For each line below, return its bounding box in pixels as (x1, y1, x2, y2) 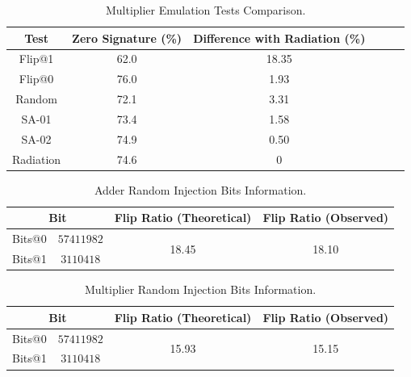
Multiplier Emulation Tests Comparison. (105, 2, 306, 18)
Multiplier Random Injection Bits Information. (85, 281, 317, 298)
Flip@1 (19, 50, 54, 67)
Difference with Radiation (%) (193, 29, 366, 46)
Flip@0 (19, 70, 54, 87)
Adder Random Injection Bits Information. (94, 181, 307, 198)
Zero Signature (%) (72, 29, 182, 46)
